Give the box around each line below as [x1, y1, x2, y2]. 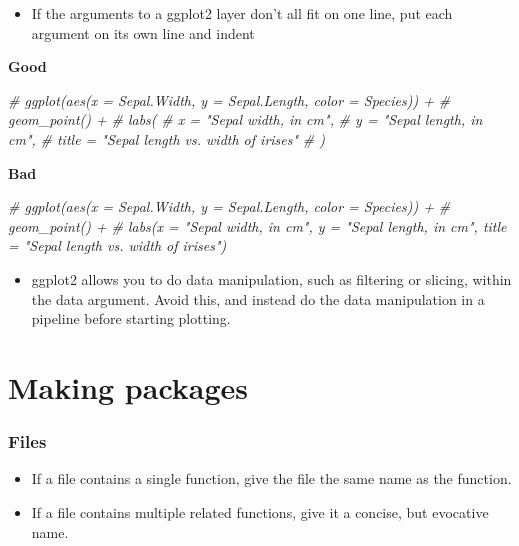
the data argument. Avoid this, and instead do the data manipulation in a [31, 288, 485, 309]
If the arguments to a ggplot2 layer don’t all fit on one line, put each [31, 3, 453, 23]
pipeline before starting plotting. [31, 308, 231, 329]
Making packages [8, 366, 249, 407]
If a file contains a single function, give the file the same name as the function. [31, 468, 512, 489]
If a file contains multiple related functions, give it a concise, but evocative [31, 501, 489, 522]
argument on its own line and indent [31, 22, 255, 43]
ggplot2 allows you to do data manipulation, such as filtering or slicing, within [31, 268, 512, 289]
